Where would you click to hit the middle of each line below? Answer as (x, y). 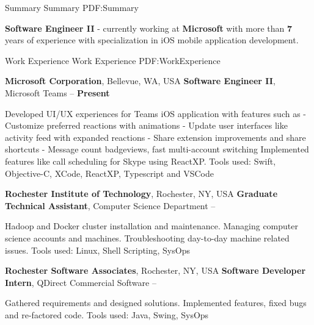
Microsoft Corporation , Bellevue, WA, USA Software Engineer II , (140, 81)
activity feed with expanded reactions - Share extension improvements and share (155, 137)
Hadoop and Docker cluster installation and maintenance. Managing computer (152, 226)
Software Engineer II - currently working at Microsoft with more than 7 (149, 28)
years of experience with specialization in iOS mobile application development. (152, 40)
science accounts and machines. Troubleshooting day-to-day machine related (147, 237)
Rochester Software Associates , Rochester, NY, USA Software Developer (155, 270)
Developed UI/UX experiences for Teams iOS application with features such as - (155, 113)
